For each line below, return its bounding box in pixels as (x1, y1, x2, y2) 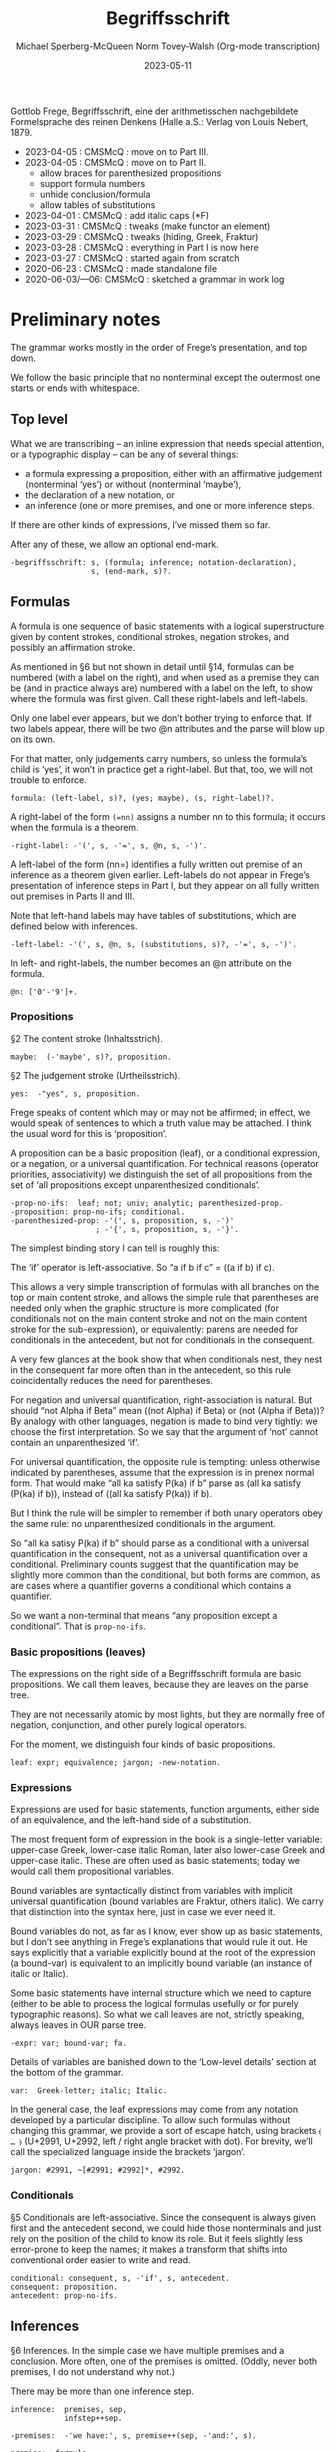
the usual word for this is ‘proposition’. (10, 1127, 167, 1139)
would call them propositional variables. (10, 1865, 175, 1877)
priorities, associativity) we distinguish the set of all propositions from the (10, 1168, 313, 1180)
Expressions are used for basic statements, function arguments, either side (10, 1803, 320, 1816)
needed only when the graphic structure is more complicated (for (10, 1302, 280, 1314)
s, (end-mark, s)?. (90, 566, 172, 576)
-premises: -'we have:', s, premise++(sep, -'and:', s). (10, 2430, 257, 2441)
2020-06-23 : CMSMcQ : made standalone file (24, 262, 218, 274)
